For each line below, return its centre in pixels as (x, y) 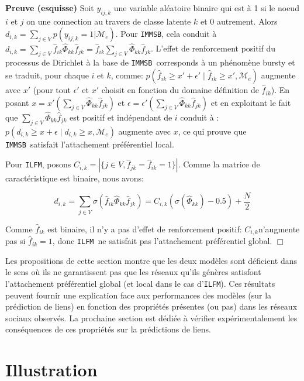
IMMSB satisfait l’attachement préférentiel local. (90, 144)
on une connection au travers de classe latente (109, 21)
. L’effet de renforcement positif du (213, 48)
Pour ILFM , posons (38, 164)
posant (17, 102)
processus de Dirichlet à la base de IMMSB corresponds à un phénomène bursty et (150, 62)
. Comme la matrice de (219, 164)
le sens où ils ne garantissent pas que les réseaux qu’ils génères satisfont (133, 272)
